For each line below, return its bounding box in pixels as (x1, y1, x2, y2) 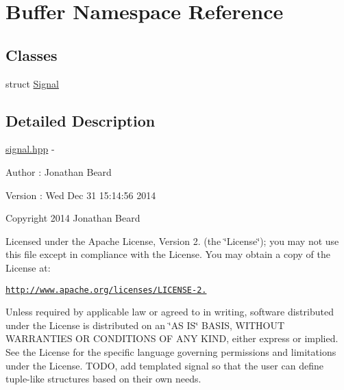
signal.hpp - (5, 142, 55, 156)
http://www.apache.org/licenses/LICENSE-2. (5, 285, 207, 295)
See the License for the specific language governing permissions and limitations (5, 344, 336, 359)
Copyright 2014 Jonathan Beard (5, 211, 140, 225)
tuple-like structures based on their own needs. (5, 372, 201, 386)
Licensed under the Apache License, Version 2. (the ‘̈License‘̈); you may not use (5, 233, 339, 248)
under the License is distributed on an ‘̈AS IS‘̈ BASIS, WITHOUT (5, 317, 285, 332)
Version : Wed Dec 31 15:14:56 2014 (5, 187, 156, 202)
